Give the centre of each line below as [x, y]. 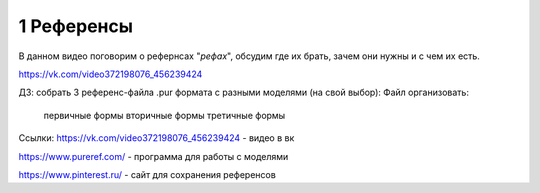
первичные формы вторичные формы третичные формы [164, 115]
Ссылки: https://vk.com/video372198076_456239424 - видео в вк [156, 138]
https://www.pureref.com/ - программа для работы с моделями [153, 156]
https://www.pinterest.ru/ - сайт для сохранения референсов [147, 174]
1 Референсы [76, 26]
